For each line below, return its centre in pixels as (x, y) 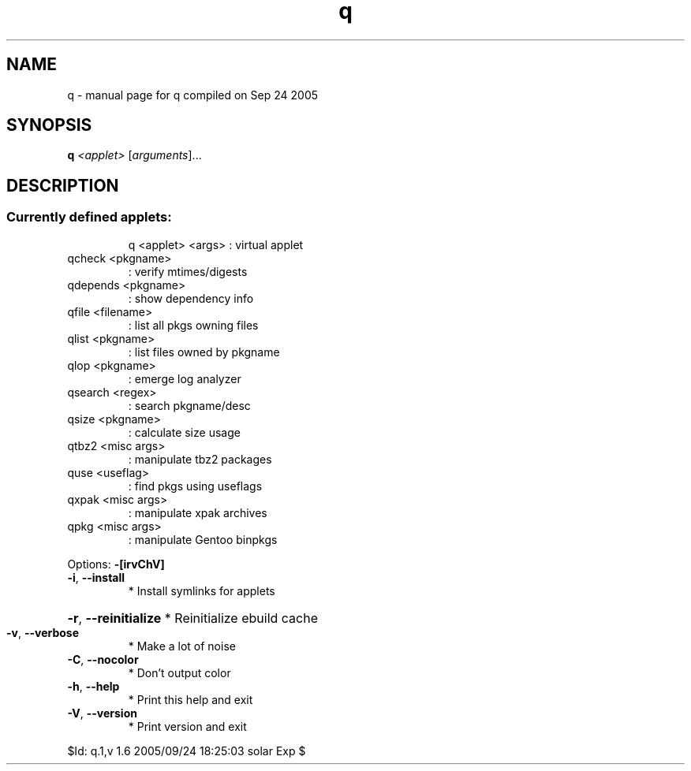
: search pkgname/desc (189, 405)
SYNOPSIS (49, 125)
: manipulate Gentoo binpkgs (203, 539)
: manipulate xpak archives (198, 512)
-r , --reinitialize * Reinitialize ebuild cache (193, 618)
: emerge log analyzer (185, 378)
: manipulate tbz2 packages (200, 459)
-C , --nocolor (103, 659)
